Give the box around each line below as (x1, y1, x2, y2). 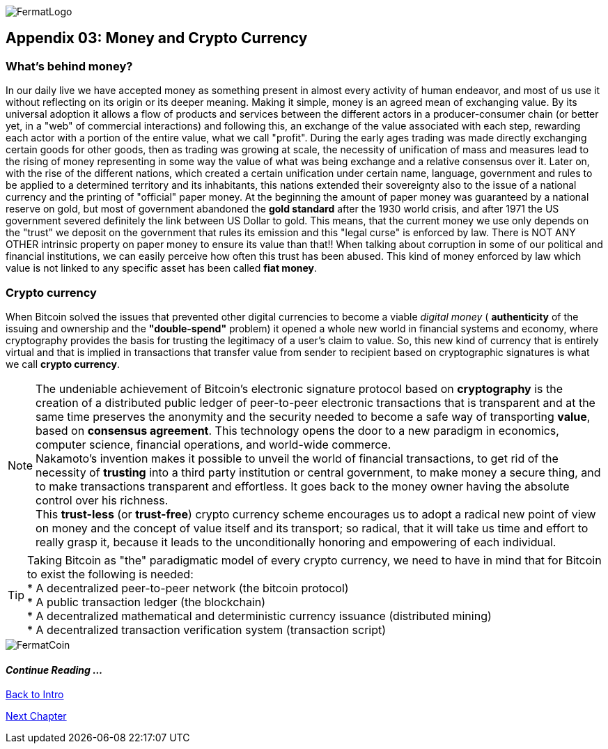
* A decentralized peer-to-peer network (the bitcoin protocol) (27, 580, 349, 595)
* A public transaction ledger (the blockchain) (27, 594, 266, 609)
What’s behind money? (6, 59, 133, 73)
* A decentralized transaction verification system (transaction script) (27, 622, 387, 637)
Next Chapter (6, 710, 67, 723)
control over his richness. (36, 493, 169, 507)
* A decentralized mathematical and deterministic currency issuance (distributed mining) (27, 608, 492, 623)
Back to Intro (6, 688, 64, 701)
